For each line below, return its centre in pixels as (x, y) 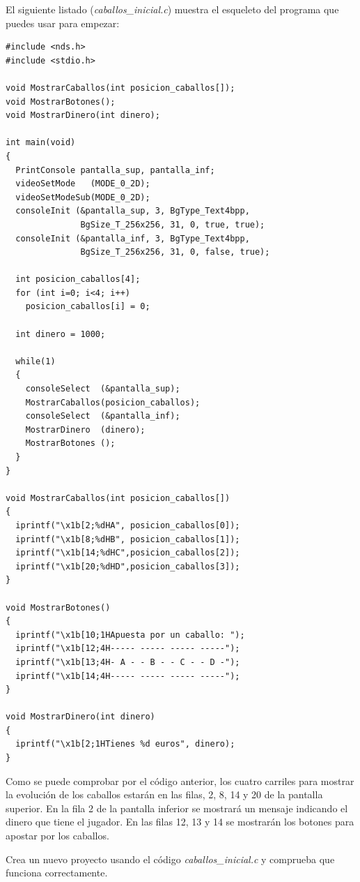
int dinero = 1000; (61, 334)
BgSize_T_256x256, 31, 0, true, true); (173, 224)
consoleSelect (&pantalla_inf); (103, 416)
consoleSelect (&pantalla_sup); (103, 389)
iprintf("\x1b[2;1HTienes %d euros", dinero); (125, 744)
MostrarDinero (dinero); (85, 429)
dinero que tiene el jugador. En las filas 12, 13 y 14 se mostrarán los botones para (180, 822)
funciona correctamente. (57, 873)
